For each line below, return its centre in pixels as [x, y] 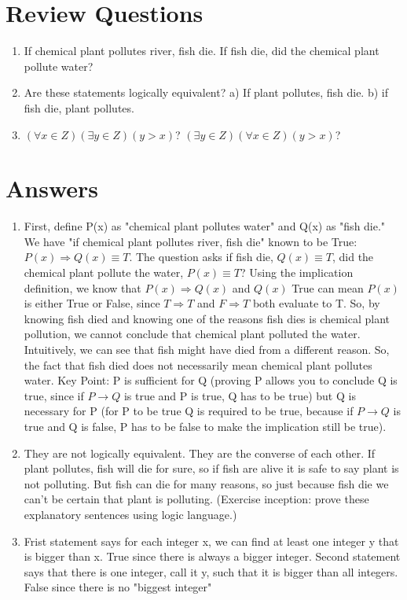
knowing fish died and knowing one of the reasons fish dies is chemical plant [207, 318]
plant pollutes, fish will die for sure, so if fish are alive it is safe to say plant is [211, 468]
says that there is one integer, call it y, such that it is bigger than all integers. [211, 571]
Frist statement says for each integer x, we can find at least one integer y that [211, 541]
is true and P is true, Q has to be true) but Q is [240, 395]
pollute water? [59, 66]
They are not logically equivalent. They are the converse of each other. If [200, 453]
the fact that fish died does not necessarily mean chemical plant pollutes [198, 364]
